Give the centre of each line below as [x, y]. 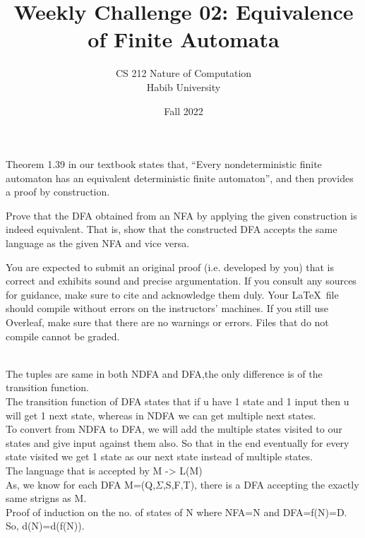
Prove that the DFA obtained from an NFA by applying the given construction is [181, 215]
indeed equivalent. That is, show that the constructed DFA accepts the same [172, 229]
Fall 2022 [184, 110]
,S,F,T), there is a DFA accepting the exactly [261, 484]
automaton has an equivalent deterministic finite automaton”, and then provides [180, 178]
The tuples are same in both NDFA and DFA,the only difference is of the [164, 373]
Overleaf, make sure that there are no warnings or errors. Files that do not [167, 322]
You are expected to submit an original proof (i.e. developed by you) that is [170, 267]
